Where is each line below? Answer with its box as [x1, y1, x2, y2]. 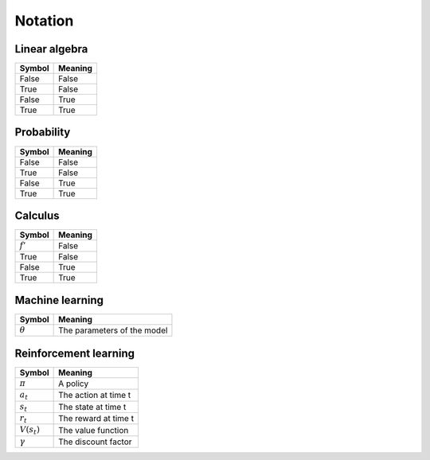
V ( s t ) [19, 424, 40, 437]
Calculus [14, 209, 60, 222]
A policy [58, 378, 89, 389]
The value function [58, 424, 129, 435]
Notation [14, 12, 74, 29]
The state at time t [58, 401, 127, 412]
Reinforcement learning [14, 346, 135, 360]
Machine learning [14, 293, 104, 306]
